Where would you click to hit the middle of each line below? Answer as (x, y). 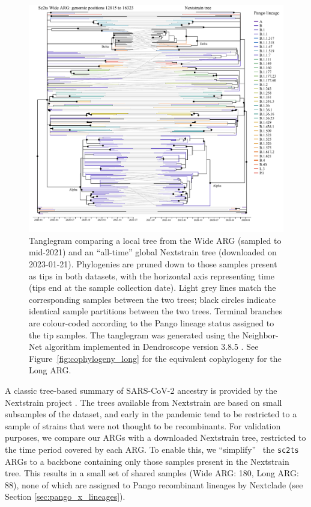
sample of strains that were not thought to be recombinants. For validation (143, 425)
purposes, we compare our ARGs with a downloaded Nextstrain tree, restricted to (155, 437)
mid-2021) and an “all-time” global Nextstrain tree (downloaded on (153, 252)
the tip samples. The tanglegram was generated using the (134, 334)
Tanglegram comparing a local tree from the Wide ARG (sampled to (155, 240)
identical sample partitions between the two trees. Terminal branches (155, 311)
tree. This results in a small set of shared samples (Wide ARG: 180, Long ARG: (152, 473)
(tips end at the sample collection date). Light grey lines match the (152, 288)
